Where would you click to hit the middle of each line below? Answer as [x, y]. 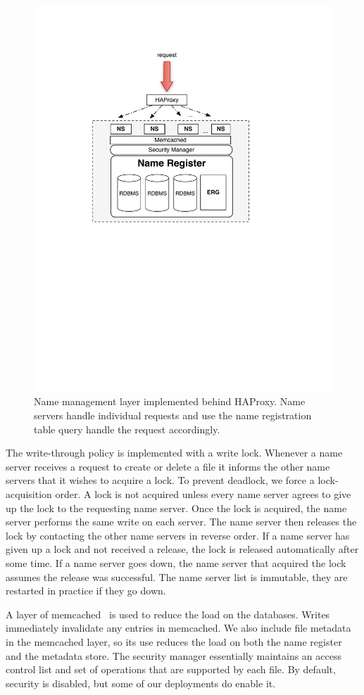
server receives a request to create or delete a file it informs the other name [168, 466]
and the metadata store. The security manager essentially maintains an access [174, 655]
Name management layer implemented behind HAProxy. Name [170, 401]
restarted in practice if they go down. [86, 591]
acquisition [29, 494]
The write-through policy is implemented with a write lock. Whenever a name [174, 453]
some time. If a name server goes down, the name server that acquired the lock [176, 563]
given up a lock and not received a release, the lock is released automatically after [182, 549]
